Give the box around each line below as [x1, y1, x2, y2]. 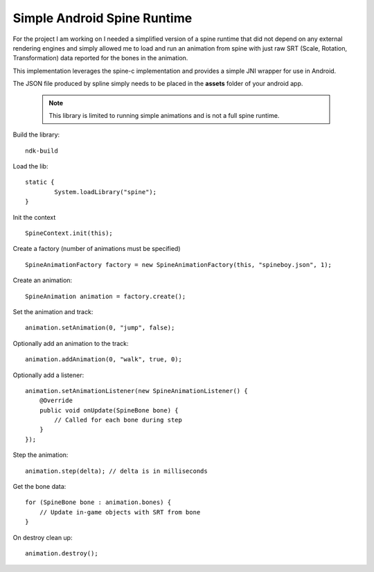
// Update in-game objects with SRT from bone [39, 508, 201, 516]
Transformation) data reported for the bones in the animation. [12, 54, 188, 62]
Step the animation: [12, 451, 69, 459]
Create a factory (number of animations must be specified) [12, 245, 181, 253]
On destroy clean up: [12, 533, 73, 541]
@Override [39, 397, 73, 405]
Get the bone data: [12, 483, 66, 491]
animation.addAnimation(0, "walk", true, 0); [25, 356, 183, 363]
